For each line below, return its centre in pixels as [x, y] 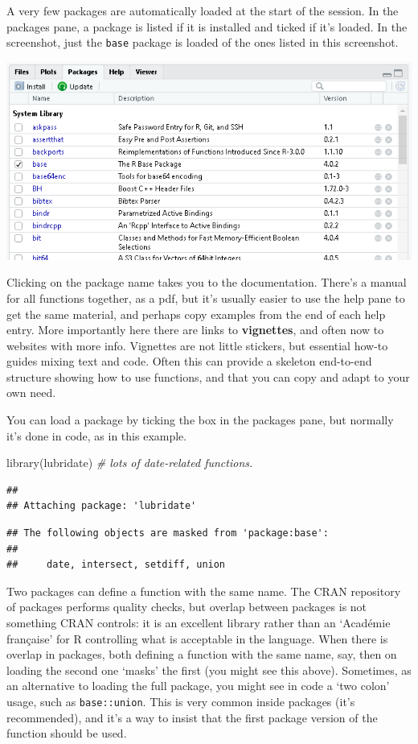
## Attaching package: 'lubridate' [102, 506]
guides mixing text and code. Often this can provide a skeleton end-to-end [189, 361]
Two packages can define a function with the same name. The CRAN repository [204, 591]
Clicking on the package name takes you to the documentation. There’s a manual [207, 282]
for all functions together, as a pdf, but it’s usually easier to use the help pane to [206, 298]
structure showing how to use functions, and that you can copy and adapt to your [208, 376]
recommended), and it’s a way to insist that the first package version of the [192, 717]
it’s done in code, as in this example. [97, 435]
